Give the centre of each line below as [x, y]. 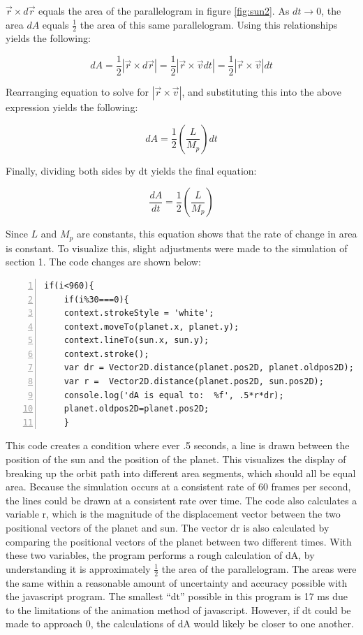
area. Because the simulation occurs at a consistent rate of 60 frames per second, [178, 487]
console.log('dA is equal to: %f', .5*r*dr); [174, 395]
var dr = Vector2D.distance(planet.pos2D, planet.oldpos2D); [209, 368]
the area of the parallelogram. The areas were [259, 568]
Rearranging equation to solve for [77, 92]
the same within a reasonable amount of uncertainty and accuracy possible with [177, 582]
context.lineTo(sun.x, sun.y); [136, 341]
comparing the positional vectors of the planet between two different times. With [179, 541]
